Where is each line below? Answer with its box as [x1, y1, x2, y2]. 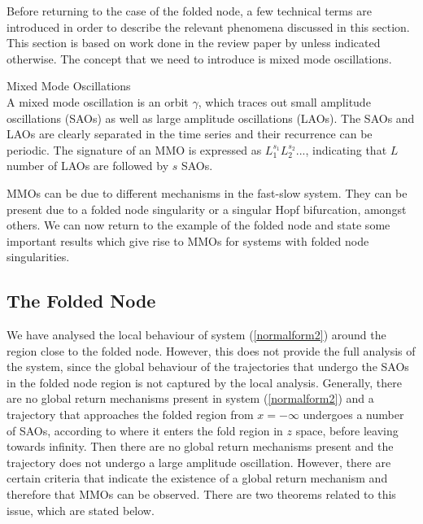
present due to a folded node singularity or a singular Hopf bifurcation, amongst [7, 200, 407, 217]
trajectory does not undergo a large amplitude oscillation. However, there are [7, 453, 391, 470]
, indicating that [305, 141, 387, 158]
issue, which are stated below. [7, 501, 155, 518]
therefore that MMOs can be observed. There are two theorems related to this [7, 486, 396, 503]
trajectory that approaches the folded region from [7, 406, 254, 423]
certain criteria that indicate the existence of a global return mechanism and [7, 469, 388, 487]
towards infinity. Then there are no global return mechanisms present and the [7, 438, 394, 455]
